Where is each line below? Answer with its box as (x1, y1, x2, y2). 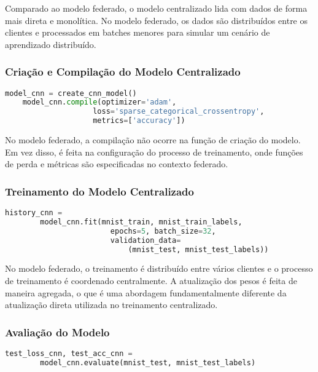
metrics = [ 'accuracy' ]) (93, 116, 185, 125)
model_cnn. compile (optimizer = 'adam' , (22, 98, 177, 107)
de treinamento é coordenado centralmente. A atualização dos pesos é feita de (5, 274, 297, 287)
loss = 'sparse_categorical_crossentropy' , (93, 107, 265, 116)
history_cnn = (5, 208, 63, 218)
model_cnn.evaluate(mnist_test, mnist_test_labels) (40, 358, 256, 367)
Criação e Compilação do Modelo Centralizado (5, 64, 241, 79)
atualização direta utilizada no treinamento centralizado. (5, 298, 218, 311)
